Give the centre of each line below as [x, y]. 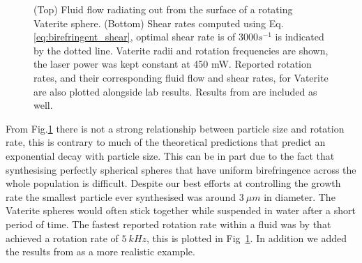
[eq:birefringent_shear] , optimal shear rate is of [135, 37]
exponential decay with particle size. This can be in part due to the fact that [170, 155]
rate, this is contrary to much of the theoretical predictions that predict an [166, 142]
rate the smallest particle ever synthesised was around [121, 196]
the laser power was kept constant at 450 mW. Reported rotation [173, 64]
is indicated [300, 37]
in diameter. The [300, 196]
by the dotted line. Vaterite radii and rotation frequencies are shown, [181, 50]
